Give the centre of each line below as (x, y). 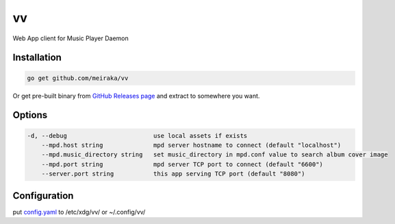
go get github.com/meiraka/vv (78, 78)
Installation (37, 58)
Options (30, 115)
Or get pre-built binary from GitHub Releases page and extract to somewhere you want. (136, 96)
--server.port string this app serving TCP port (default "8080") (173, 174)
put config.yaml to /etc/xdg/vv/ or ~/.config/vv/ (79, 212)
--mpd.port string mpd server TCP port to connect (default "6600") (182, 164)
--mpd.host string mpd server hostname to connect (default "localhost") (191, 145)
